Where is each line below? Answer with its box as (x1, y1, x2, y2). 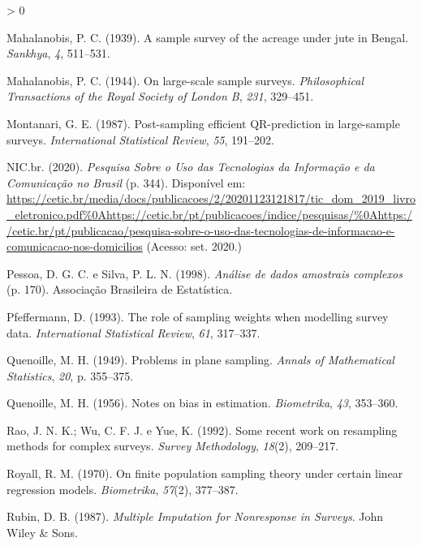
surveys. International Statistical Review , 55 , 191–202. (6, 131, 274, 148)
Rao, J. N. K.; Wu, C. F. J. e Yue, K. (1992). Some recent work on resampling (6, 421, 398, 438)
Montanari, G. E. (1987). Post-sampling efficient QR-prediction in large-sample (6, 114, 400, 131)
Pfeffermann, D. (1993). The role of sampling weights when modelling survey (6, 307, 389, 325)
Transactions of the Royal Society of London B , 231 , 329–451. (6, 88, 314, 105)
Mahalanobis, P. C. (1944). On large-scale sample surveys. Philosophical (6, 71, 364, 88)
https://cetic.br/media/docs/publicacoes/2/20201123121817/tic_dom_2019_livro (6, 190, 416, 207)
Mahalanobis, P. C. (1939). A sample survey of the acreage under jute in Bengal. (6, 28, 409, 45)
